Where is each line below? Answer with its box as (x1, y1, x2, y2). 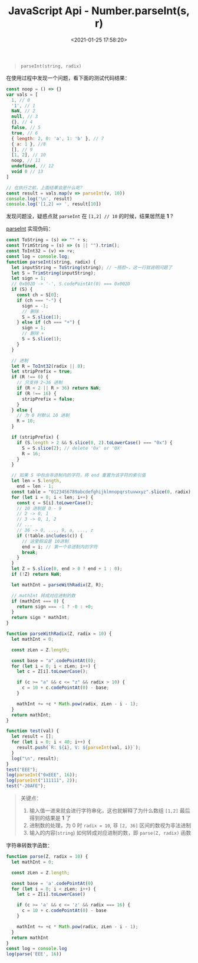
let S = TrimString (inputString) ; (11, 270, 96, 276)
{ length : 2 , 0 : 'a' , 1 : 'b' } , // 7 (11, 135, 104, 141)
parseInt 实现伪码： (6, 225, 54, 232)
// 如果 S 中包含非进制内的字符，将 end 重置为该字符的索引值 (11, 472, 146, 478)
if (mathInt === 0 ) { (11, 598, 65, 604)
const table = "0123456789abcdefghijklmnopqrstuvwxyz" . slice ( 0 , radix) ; (11, 489, 194, 495)
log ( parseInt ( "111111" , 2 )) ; (6, 777, 78, 784)
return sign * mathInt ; (11, 615, 70, 621)
